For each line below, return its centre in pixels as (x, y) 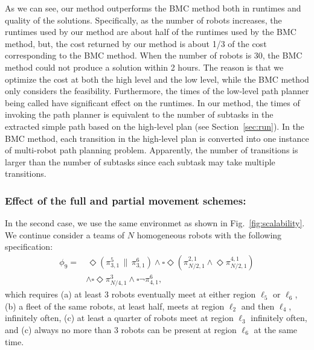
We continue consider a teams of (65, 234)
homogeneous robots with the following (209, 234)
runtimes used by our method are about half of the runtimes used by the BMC (151, 32)
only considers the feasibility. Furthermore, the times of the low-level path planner (157, 91)
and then (258, 306)
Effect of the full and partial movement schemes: (126, 200)
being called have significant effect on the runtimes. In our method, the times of (152, 102)
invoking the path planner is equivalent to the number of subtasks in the (139, 114)
